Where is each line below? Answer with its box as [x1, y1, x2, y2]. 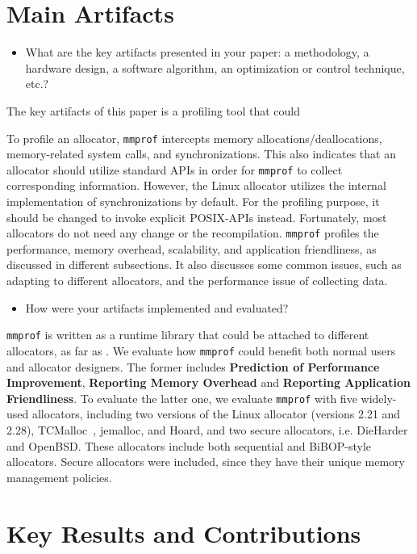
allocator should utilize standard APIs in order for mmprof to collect [6, 161, 343, 178]
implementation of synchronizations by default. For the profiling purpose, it [6, 193, 380, 209]
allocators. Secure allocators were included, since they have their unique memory [6, 453, 405, 470]
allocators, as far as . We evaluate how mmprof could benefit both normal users [6, 342, 396, 359]
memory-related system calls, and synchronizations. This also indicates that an [6, 145, 396, 162]
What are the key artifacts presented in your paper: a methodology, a [25, 44, 369, 61]
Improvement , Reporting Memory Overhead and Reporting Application [6, 374, 411, 391]
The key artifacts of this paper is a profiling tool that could [6, 102, 300, 119]
